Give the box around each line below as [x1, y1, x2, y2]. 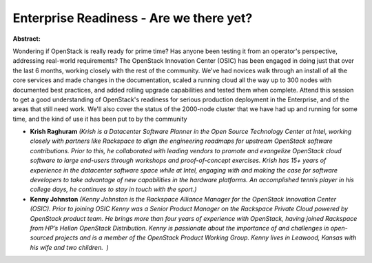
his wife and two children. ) [30, 243, 110, 251]
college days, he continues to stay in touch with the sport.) [30, 185, 197, 193]
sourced [30, 233, 54, 242]
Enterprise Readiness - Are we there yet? [12, 10, 253, 26]
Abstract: [12, 35, 41, 43]
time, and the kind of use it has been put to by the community [12, 115, 187, 123]
